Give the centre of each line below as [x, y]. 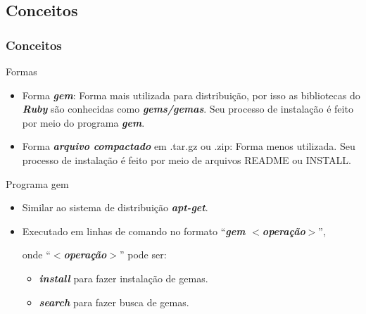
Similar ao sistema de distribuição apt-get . [115, 207]
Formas [21, 71]
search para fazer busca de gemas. [114, 302]
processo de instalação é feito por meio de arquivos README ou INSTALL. [187, 159]
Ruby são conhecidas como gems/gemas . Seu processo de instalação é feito [188, 109]
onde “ [36, 255]
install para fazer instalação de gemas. [124, 278]
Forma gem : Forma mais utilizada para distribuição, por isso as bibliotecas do [191, 95]
